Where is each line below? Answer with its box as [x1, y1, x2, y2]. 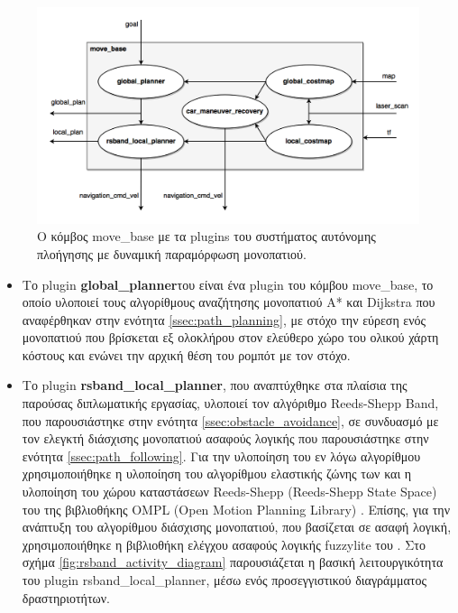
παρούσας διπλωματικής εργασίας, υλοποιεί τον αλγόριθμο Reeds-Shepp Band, [22, 394, 439, 413]
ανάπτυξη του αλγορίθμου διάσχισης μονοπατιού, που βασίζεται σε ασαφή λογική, [22, 517, 452, 536]
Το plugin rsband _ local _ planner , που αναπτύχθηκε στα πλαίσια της [22, 376, 408, 395]
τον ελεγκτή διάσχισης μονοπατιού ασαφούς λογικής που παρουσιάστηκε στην [22, 429, 429, 448]
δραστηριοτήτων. [22, 588, 110, 607]
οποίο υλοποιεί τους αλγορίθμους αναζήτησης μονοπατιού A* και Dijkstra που [22, 293, 435, 311]
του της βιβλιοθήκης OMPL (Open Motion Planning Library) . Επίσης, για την [22, 499, 451, 518]
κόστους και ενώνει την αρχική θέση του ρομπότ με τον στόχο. [22, 345, 351, 364]
